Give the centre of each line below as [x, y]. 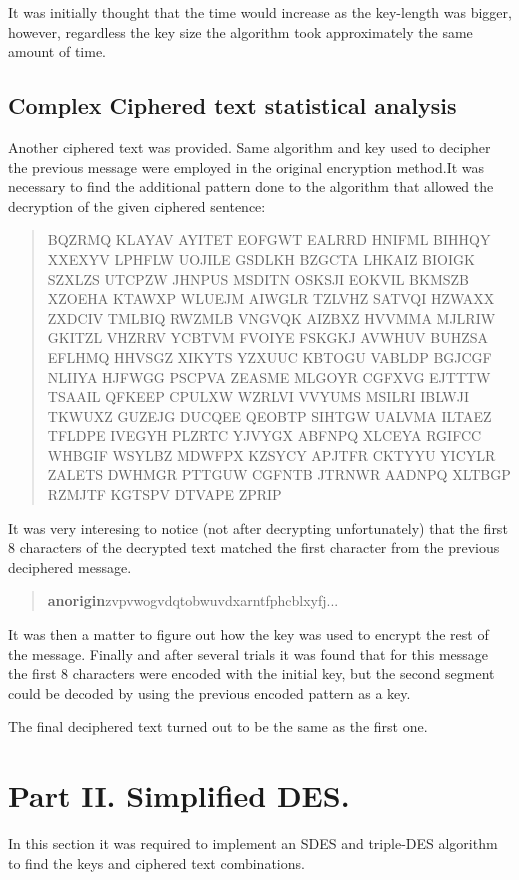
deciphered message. [70, 566]
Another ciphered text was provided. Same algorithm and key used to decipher [249, 146]
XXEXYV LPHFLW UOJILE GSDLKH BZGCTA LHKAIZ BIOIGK [261, 258]
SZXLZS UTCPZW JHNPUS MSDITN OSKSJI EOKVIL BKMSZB [258, 278]
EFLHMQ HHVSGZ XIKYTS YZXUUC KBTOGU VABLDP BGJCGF [269, 356]
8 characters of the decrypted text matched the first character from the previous [254, 547]
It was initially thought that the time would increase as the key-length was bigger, [260, 12]
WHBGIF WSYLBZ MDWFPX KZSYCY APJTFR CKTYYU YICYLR [271, 454]
